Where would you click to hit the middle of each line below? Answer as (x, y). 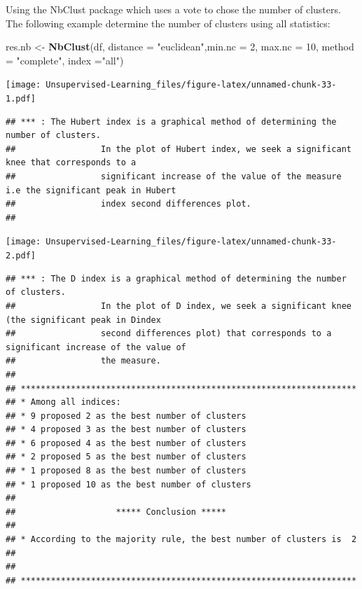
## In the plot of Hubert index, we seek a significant (179, 149)
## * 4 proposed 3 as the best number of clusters (126, 430)
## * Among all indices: (63, 402)
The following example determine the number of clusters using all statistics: (168, 23)
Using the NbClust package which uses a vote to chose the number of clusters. (173, 9)
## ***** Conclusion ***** (116, 512)
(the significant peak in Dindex (83, 320)
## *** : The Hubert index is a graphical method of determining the (171, 122)
